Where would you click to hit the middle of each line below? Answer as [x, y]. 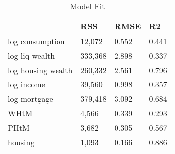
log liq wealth [31, 55]
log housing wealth [40, 70]
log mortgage [30, 99]
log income [27, 84]
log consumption [36, 41]
